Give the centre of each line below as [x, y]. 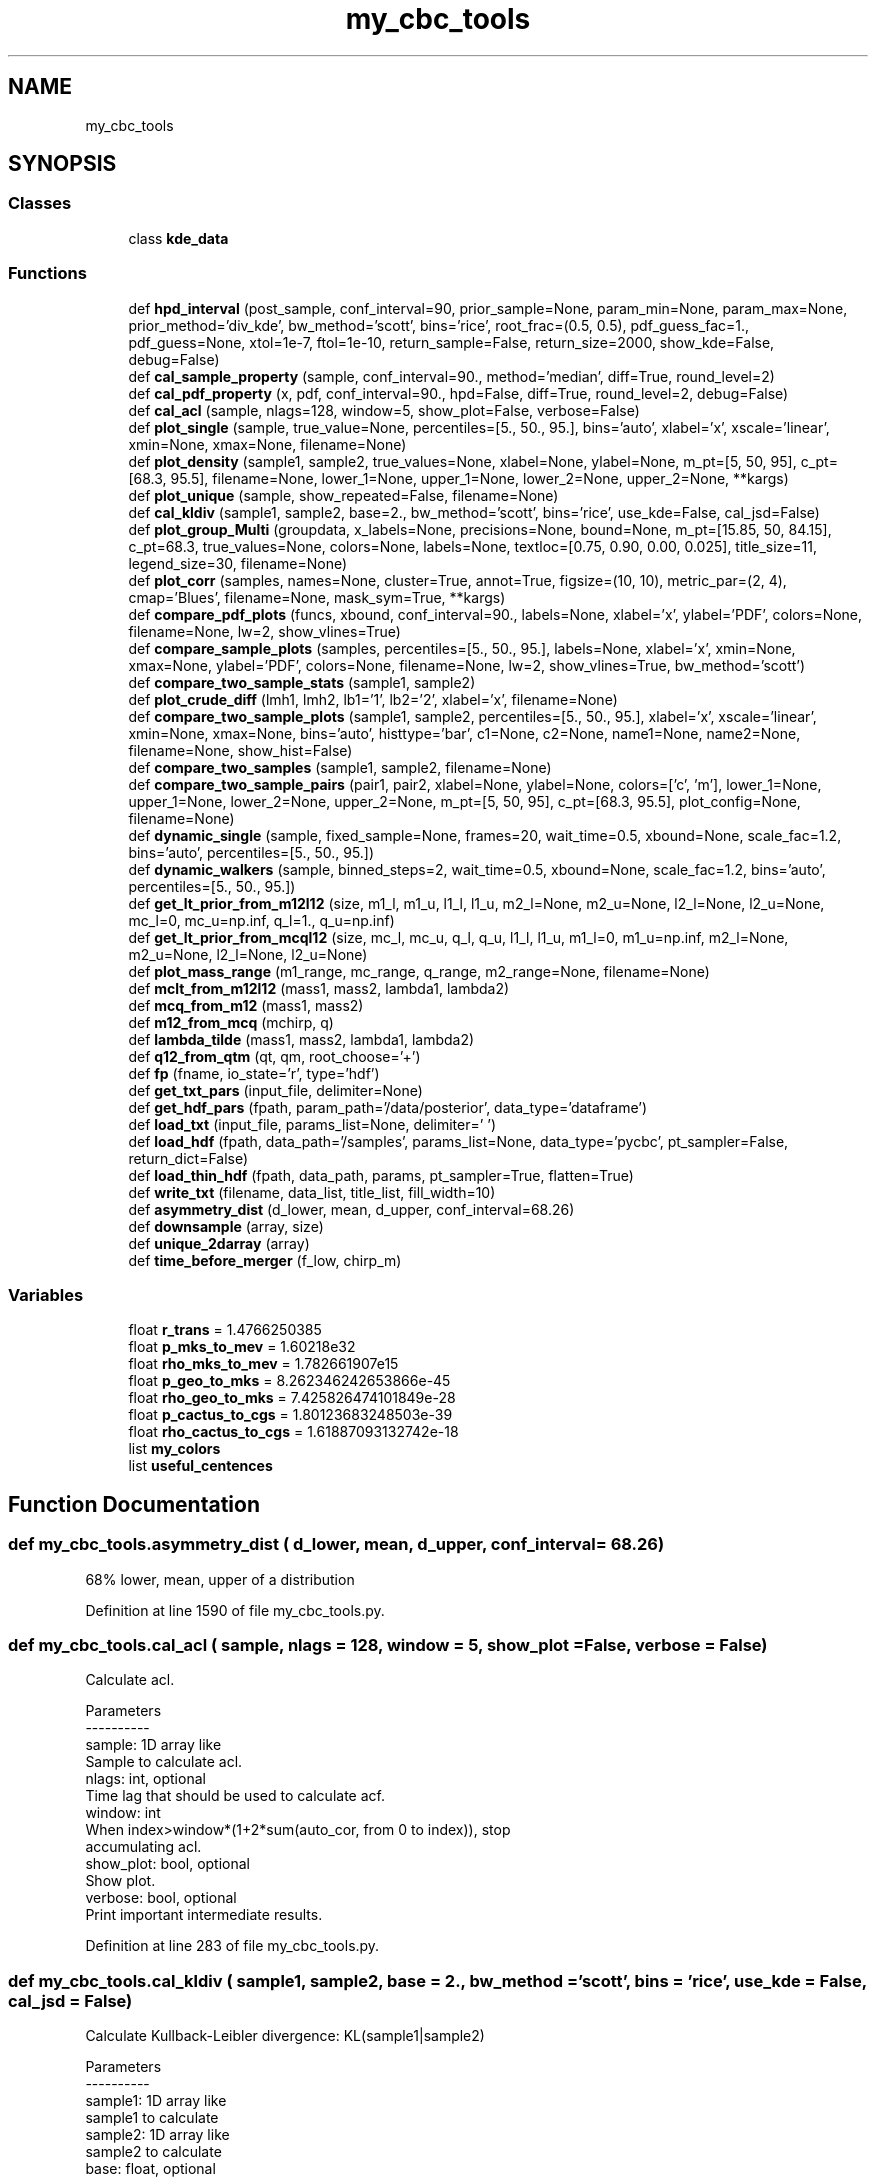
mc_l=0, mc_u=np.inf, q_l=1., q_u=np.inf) [261, 920]
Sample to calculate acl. [164, 1762]
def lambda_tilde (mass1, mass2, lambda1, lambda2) [301, 1039]
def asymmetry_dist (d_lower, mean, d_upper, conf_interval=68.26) [351, 1209]
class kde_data [178, 238]
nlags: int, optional [145, 1779]
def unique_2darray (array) [219, 1243]
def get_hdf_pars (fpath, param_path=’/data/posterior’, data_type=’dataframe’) [388, 1107]
